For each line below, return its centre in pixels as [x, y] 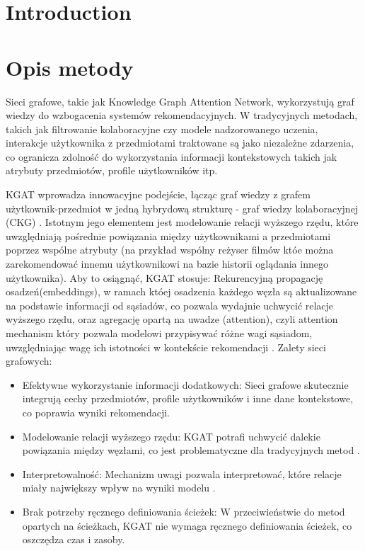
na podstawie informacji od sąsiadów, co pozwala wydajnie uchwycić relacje [170, 305]
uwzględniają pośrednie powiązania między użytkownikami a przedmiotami [168, 235]
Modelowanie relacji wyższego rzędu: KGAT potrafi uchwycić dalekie [171, 436]
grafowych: [29, 361]
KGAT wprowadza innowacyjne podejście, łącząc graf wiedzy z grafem [158, 194]
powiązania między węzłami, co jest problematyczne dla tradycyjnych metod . [191, 450]
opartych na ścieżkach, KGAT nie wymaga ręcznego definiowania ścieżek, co [187, 525]
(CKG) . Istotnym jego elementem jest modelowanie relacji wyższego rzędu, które [182, 222]
